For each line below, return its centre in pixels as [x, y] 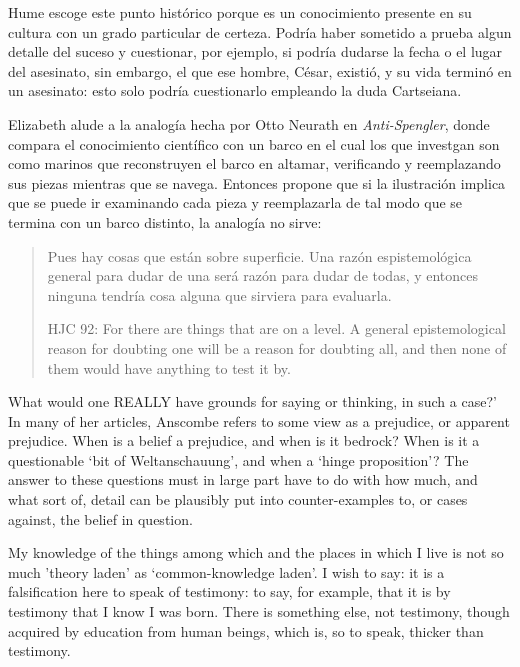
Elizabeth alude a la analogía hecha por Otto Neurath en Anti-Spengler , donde [249, 123]
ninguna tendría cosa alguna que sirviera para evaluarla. [219, 294]
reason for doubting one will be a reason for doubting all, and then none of [277, 347]
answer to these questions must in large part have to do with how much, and [243, 479]
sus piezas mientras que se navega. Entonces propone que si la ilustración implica [257, 182]
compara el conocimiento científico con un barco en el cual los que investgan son [254, 143]
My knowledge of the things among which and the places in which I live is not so [256, 552]
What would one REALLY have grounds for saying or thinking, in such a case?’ [252, 401]
